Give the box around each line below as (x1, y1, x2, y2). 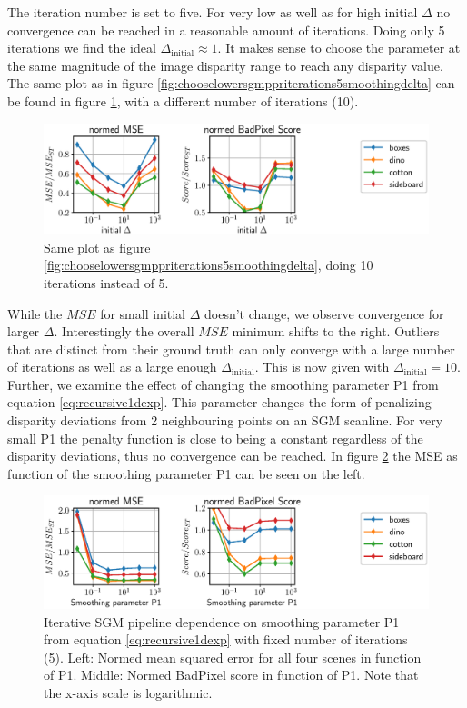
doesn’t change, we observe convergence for (204, 304, 444, 323)
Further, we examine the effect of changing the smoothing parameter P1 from (7, 374, 439, 394)
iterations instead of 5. (44, 273, 169, 292)
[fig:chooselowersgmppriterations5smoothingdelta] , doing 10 (44, 255, 373, 274)
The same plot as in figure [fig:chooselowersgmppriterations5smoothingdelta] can (7, 74, 455, 93)
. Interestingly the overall (54, 322, 194, 341)
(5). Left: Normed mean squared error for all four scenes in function (44, 647, 422, 666)
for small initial (100, 304, 186, 323)
